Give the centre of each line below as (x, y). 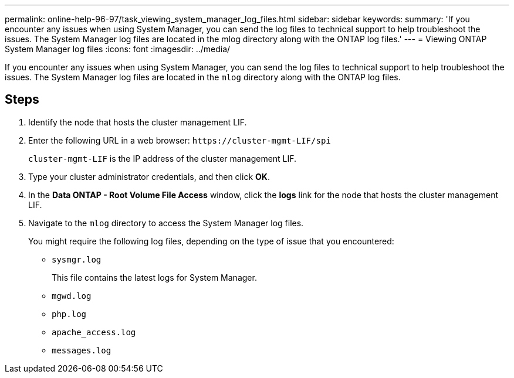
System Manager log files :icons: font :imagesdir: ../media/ (118, 49)
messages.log (82, 350)
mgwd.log (72, 296)
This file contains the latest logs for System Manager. (154, 277)
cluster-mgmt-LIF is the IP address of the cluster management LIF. (163, 158)
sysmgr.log (77, 259)
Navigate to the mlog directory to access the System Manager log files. (166, 223)
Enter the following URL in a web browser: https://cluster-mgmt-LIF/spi (180, 140)
